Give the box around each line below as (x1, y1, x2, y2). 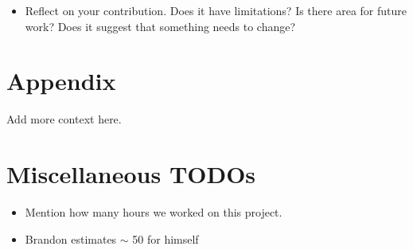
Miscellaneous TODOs (6, 158, 256, 190)
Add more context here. (6, 111, 122, 127)
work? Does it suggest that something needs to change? (25, 18, 296, 34)
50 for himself (132, 230, 199, 247)
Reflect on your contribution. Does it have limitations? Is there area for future (25, 2, 407, 18)
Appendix (6, 64, 116, 97)
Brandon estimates (25, 230, 117, 247)
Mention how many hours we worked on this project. (25, 204, 282, 221)
